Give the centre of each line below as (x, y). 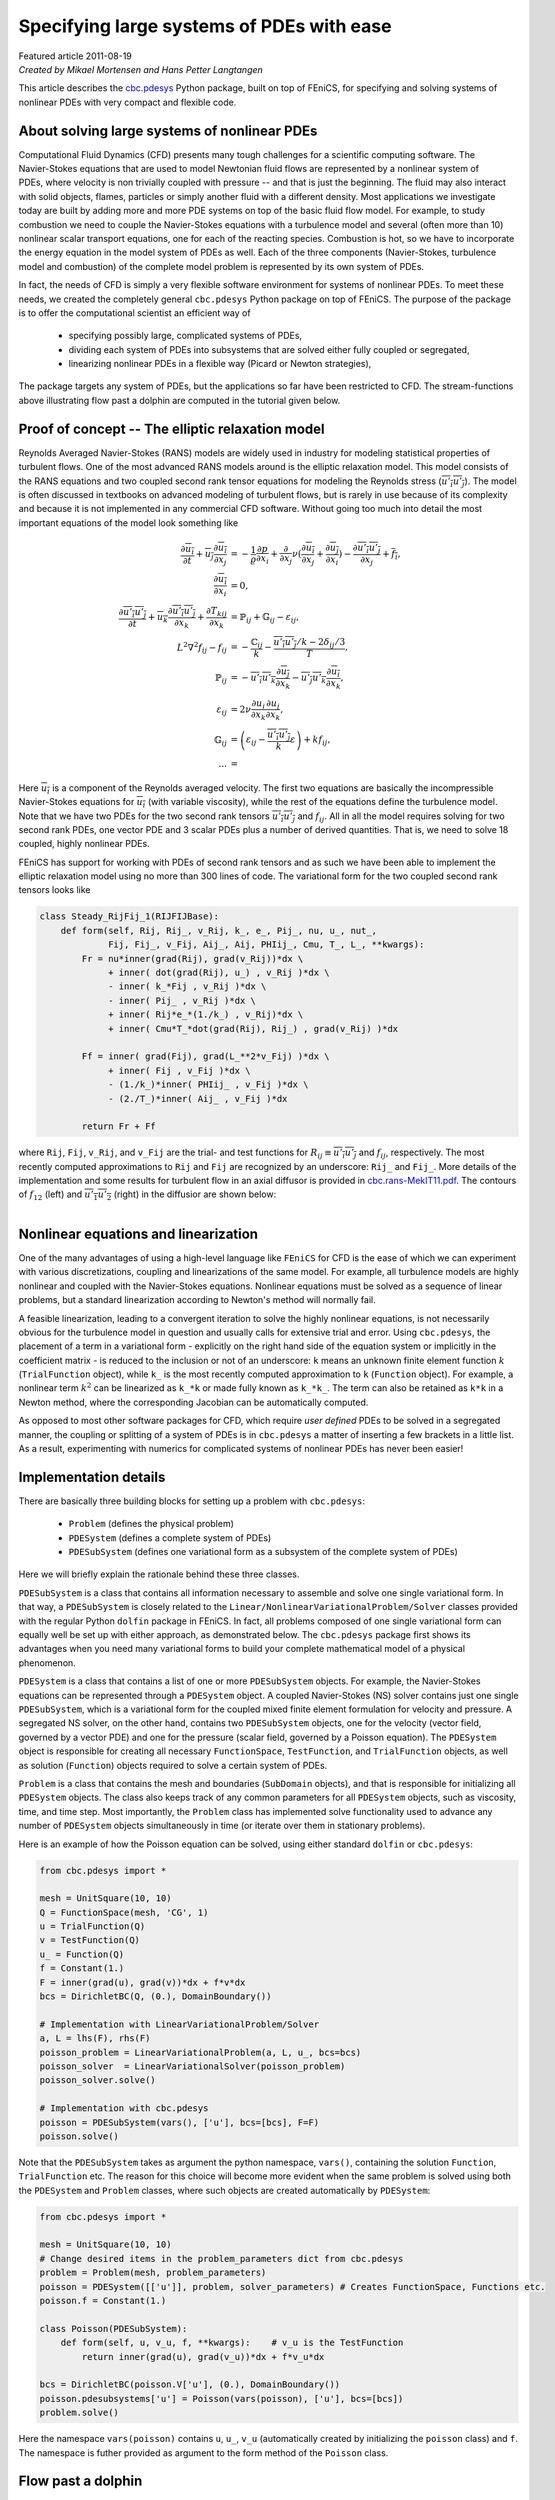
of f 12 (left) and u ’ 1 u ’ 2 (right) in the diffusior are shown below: (147, 1195)
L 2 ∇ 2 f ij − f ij (202, 647)
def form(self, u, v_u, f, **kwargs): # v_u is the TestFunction (232, 2343)
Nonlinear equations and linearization (138, 1233)
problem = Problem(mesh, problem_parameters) (153, 2273)
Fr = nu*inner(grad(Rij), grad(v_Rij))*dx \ (192, 958)
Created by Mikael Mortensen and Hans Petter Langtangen (141, 69)
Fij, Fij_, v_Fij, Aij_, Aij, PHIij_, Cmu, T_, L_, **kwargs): (266, 944)
